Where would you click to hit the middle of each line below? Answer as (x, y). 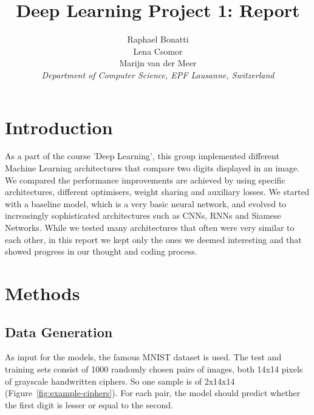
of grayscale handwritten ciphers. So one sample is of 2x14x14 (120, 381)
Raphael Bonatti (158, 39)
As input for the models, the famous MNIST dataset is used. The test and (143, 357)
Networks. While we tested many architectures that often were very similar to (150, 227)
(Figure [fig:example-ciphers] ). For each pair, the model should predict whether (153, 393)
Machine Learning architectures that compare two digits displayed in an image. (152, 168)
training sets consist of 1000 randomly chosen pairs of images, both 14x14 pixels (154, 369)
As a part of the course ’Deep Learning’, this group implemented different (142, 156)
